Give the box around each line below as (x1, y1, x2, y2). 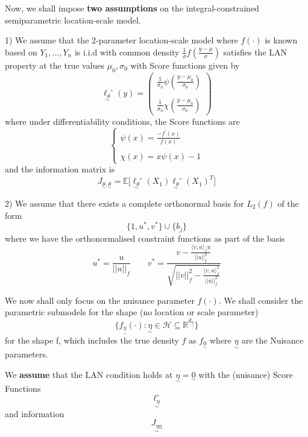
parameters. (5, 348, 48, 360)
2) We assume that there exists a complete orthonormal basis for (5, 196, 244, 209)
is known (265, 34, 298, 46)
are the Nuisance (241, 333, 304, 346)
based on (5, 45, 37, 58)
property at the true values (5, 58, 105, 71)
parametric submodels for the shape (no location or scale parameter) (5, 306, 259, 318)
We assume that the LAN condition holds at (5, 368, 173, 380)
